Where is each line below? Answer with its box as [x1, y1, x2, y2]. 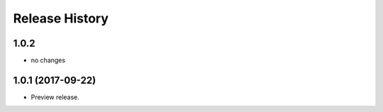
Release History [13, 11, 109, 26]
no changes [30, 56, 66, 65]
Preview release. [30, 92, 79, 101]
